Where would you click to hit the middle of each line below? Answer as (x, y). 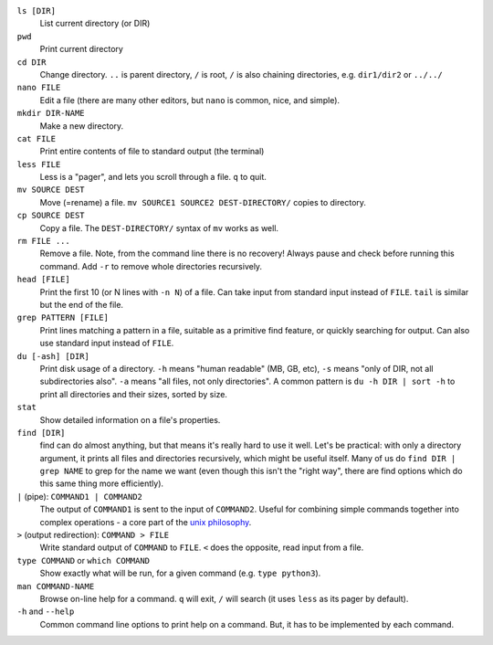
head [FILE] (43, 280)
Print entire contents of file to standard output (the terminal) (152, 152)
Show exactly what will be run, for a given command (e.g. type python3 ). (180, 573)
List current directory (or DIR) (95, 24)
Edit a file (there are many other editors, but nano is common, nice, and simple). (190, 100)
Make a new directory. (82, 126)
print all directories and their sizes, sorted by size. (134, 394)
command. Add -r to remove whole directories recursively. (151, 266)
